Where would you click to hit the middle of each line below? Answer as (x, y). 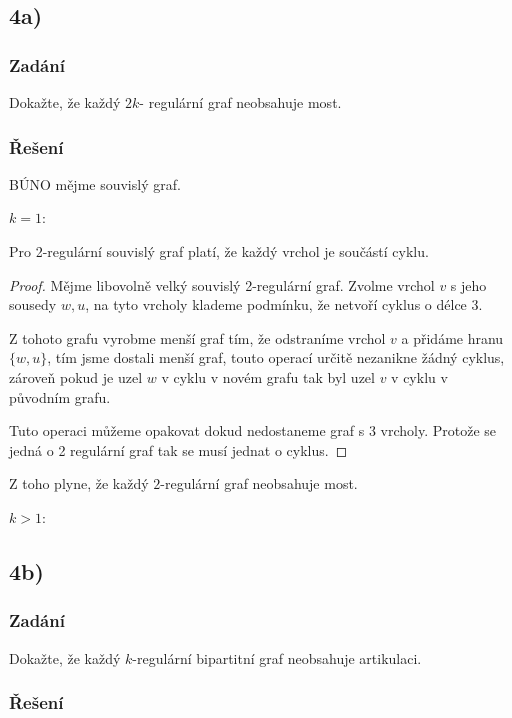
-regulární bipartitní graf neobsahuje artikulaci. (277, 657)
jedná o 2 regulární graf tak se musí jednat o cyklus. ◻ (178, 449)
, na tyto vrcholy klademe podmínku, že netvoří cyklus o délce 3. (284, 304)
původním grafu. (60, 396)
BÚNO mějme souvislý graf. (95, 183)
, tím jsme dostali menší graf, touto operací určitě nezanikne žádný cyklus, (276, 357)
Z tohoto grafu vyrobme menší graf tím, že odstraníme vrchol (197, 337)
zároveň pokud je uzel (76, 376)
